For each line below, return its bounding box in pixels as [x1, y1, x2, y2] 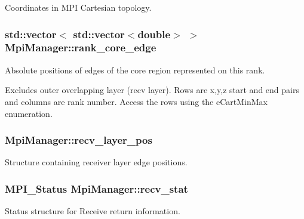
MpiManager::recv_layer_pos [5, 132, 152, 147]
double [137, 26, 171, 41]
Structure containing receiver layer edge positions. [5, 156, 188, 168]
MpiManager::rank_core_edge [5, 40, 156, 55]
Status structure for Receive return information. [5, 205, 180, 217]
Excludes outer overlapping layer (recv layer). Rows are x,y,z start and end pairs [5, 84, 299, 96]
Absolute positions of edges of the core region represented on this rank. [5, 63, 265, 76]
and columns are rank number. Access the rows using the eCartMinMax [5, 95, 268, 107]
